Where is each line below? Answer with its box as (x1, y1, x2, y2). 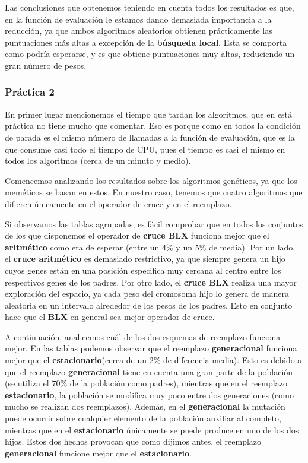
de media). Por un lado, (208, 240, 296, 253)
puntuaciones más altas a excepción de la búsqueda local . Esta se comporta (5, 36, 287, 48)
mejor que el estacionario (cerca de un (5, 354, 147, 366)
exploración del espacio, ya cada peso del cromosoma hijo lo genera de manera (5, 287, 290, 300)
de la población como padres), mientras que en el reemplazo (69, 377, 287, 389)
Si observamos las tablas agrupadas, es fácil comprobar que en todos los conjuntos (5, 217, 303, 230)
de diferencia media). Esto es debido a (163, 354, 302, 366)
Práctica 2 (5, 84, 55, 99)
